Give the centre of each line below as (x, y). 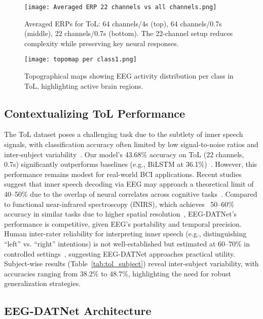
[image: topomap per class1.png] (81, 60)
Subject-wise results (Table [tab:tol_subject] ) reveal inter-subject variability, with (131, 263)
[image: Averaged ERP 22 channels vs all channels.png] (121, 7)
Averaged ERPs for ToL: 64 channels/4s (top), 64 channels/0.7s (123, 23)
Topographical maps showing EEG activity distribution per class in (129, 76)
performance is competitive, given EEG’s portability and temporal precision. (123, 223)
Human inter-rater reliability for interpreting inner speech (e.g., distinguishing (125, 234)
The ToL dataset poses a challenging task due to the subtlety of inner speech (124, 134)
